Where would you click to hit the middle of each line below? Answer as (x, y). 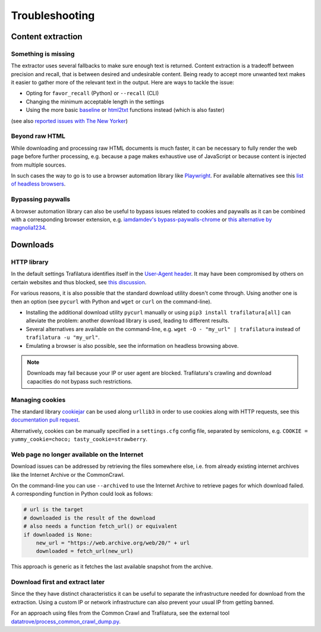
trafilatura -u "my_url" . (63, 337)
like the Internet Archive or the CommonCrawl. (68, 474)
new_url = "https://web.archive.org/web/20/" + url (113, 543)
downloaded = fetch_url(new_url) (85, 551)
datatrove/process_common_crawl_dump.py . (66, 621)
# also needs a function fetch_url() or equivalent (100, 526)
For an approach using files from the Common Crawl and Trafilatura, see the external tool (120, 613)
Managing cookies (38, 400)
